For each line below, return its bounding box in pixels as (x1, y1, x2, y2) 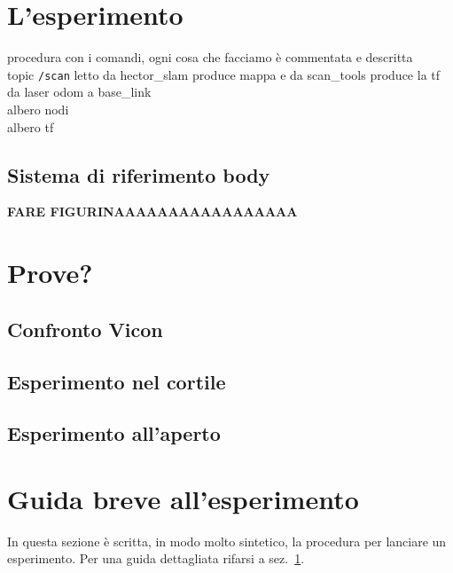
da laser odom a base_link (7, 82, 152, 101)
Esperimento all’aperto (7, 420, 221, 447)
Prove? (7, 255, 93, 291)
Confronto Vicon (7, 315, 163, 342)
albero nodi (7, 99, 69, 118)
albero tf (7, 117, 54, 136)
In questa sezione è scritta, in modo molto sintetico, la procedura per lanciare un (7, 531, 447, 550)
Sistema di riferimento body (7, 161, 270, 188)
